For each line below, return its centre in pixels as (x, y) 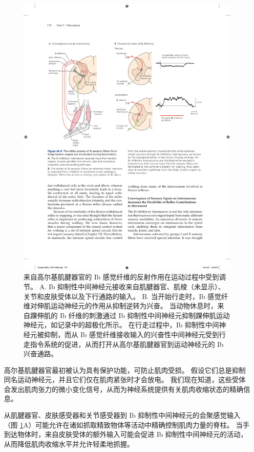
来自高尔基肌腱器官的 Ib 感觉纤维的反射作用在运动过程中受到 (121, 277)
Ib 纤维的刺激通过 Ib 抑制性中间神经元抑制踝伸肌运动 (145, 315)
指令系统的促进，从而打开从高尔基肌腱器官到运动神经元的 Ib (127, 344)
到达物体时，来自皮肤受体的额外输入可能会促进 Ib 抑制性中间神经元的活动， (126, 434)
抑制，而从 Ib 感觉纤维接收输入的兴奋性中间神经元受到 (131, 334)
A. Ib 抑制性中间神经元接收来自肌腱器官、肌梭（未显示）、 (132, 286)
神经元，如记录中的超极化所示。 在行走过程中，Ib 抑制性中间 (121, 325)
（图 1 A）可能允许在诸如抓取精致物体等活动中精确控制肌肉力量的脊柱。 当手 (127, 424)
